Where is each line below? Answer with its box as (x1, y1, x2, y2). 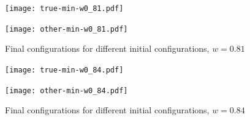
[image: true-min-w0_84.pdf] (5, 65, 124, 74)
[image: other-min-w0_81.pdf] (5, 24, 128, 34)
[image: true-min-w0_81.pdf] (5, 4, 124, 13)
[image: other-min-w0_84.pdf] (5, 86, 128, 95)
